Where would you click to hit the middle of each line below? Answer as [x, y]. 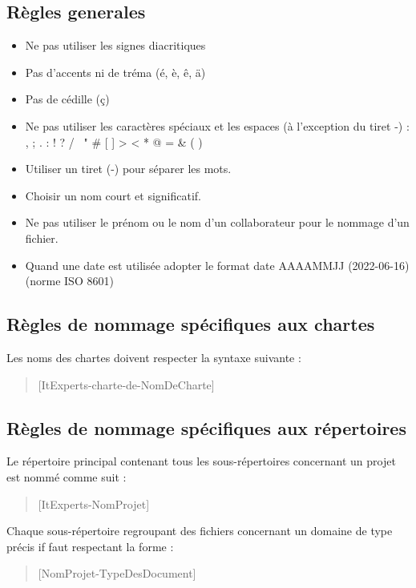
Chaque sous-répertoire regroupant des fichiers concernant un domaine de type [200, 531]
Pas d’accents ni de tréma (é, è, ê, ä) [115, 72]
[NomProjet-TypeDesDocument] [117, 573]
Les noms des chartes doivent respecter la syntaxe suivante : [154, 357]
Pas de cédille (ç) [67, 99]
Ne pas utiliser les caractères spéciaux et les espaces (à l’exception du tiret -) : [217, 125]
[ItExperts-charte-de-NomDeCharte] [126, 384]
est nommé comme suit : [67, 476]
